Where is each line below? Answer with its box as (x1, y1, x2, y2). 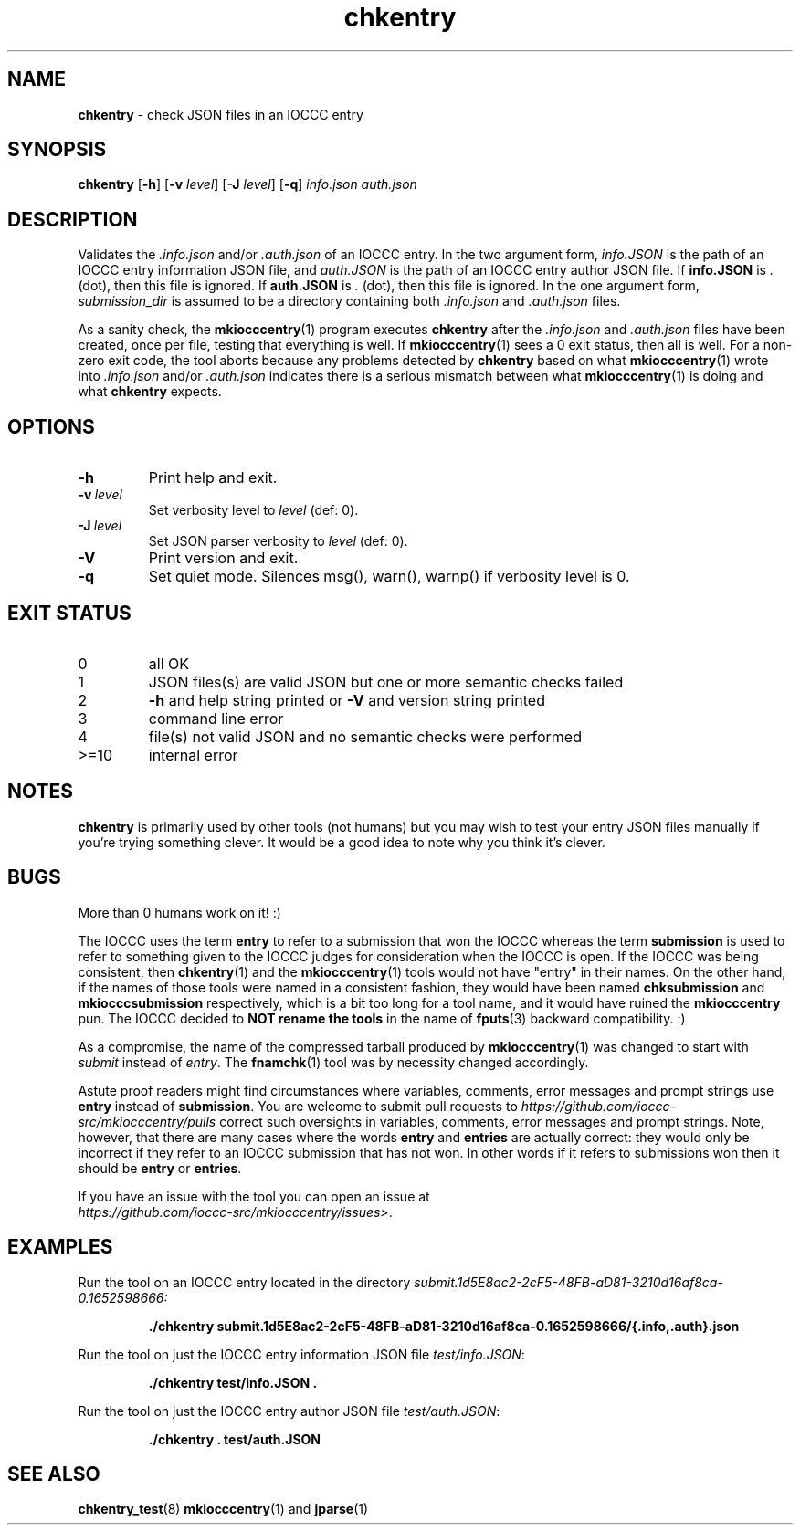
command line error (148, 708, 284, 728)
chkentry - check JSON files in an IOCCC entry (78, 106, 363, 122)
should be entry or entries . (78, 1159, 242, 1176)
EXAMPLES (7, 1235, 113, 1259)
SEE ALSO (7, 1462, 100, 1485)
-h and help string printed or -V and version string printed (148, 690, 545, 709)
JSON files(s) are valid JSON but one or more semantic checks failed (148, 672, 624, 691)
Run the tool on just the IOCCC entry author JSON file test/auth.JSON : (78, 1402, 500, 1419)
